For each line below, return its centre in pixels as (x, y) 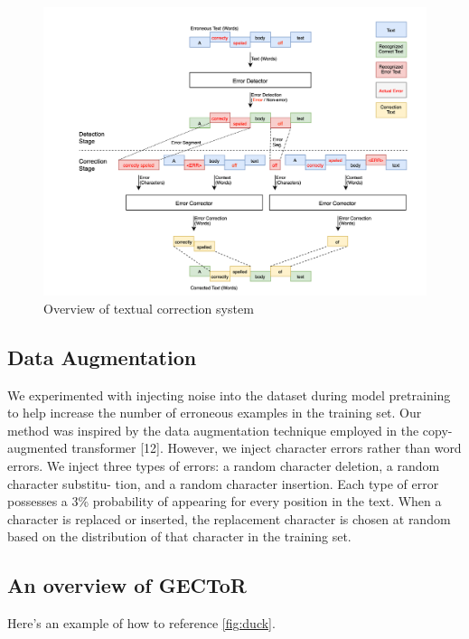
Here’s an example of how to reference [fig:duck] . (141, 623)
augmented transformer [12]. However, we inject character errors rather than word (234, 448)
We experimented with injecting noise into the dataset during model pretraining (229, 395)
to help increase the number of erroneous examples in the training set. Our (215, 413)
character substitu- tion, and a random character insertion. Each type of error (223, 483)
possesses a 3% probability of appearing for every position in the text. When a (225, 501)
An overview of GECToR (127, 585)
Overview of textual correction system (149, 308)
